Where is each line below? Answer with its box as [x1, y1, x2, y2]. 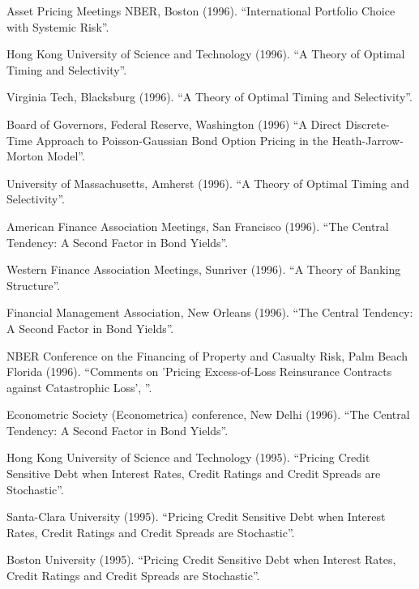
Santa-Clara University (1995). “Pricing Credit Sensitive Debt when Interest [6, 508, 386, 525]
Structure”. [6, 276, 61, 293]
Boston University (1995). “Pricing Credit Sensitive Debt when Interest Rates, [6, 551, 396, 568]
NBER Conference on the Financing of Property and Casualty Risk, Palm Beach [6, 347, 408, 364]
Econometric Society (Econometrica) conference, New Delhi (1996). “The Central [6, 406, 410, 423]
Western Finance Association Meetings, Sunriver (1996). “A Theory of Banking [6, 261, 401, 278]
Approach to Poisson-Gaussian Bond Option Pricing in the [36, 131, 328, 148]
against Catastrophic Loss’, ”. [6, 378, 152, 395]
